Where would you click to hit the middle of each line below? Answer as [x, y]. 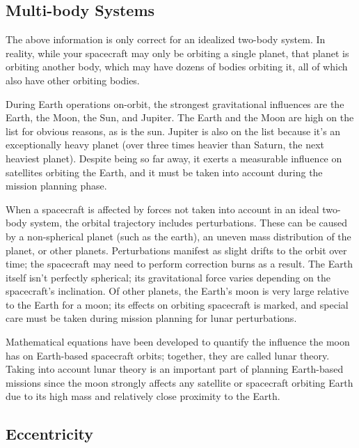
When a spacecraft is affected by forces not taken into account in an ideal [162, 209]
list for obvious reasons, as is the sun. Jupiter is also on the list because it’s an [173, 131]
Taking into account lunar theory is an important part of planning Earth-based [175, 369]
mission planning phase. [56, 186]
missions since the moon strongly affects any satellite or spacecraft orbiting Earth [179, 382]
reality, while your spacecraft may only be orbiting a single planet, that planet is [177, 53]
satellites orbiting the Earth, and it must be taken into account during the [164, 172]
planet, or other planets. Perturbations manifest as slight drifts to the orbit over [176, 250]
